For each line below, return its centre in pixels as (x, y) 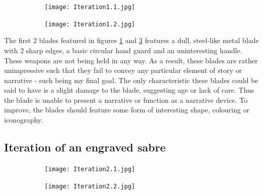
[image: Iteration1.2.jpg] (90, 24)
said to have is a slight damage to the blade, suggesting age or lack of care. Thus (129, 90)
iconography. (24, 120)
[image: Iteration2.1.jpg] (90, 169)
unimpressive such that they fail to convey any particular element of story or (123, 70)
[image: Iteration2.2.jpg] (90, 186)
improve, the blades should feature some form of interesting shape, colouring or (127, 110)
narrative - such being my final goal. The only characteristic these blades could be (131, 80)
